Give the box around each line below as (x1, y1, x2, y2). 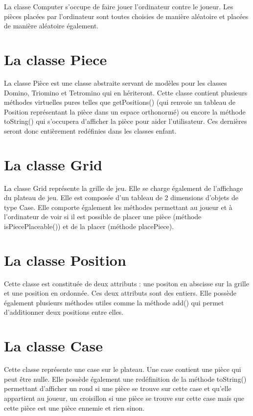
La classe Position (4, 250, 126, 270)
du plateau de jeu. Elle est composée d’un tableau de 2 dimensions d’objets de (4, 192, 238, 203)
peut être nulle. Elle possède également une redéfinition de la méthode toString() (4, 373, 247, 384)
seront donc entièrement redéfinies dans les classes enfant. (4, 125, 177, 136)
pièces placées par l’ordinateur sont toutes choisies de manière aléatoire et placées (4, 11, 249, 21)
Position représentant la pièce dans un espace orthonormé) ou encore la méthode (4, 106, 246, 116)
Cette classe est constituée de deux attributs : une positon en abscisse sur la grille (4, 278, 249, 288)
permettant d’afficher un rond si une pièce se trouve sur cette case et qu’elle (4, 383, 231, 393)
